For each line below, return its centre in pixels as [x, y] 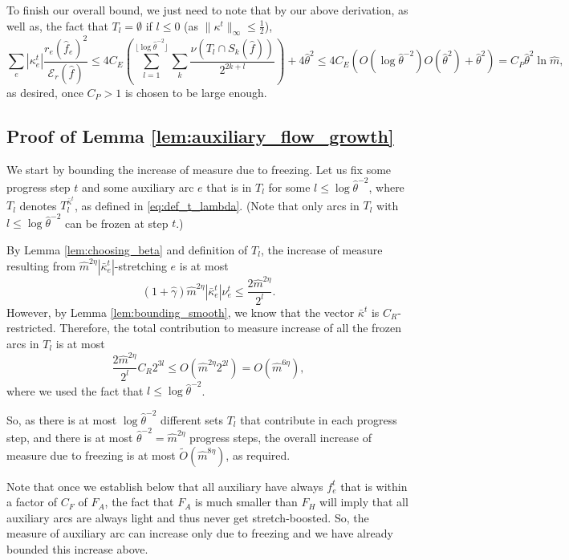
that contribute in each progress [319, 419]
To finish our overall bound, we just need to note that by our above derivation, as [207, 10]
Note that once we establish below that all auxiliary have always [165, 486]
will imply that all [364, 502]
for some [289, 187]
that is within [374, 486]
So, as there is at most [62, 419]
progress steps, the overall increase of [280, 437]
